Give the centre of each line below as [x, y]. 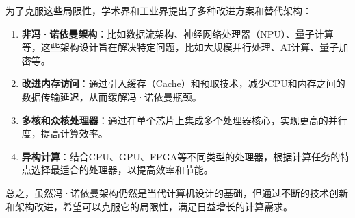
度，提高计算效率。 [65, 133]
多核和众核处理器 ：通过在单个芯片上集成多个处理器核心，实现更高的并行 [184, 120]
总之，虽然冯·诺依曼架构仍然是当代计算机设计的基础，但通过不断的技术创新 [177, 192]
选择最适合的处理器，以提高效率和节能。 [122, 170]
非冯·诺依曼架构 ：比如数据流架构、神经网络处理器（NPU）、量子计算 [177, 33]
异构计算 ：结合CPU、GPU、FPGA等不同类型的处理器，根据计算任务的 [181, 156]
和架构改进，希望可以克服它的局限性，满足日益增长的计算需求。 [149, 206]
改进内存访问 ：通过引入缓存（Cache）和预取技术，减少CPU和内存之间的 [183, 83]
